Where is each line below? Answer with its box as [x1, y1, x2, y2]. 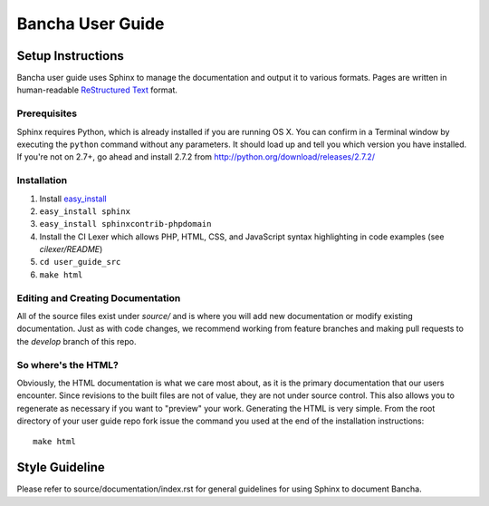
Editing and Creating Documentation [16, 291, 181, 304]
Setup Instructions [16, 48, 124, 63]
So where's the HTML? [16, 358, 120, 371]
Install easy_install [39, 193, 108, 204]
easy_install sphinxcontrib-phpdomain [39, 219, 212, 229]
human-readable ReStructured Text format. [16, 84, 178, 95]
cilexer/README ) [39, 244, 103, 255]
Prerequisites [16, 107, 77, 120]
